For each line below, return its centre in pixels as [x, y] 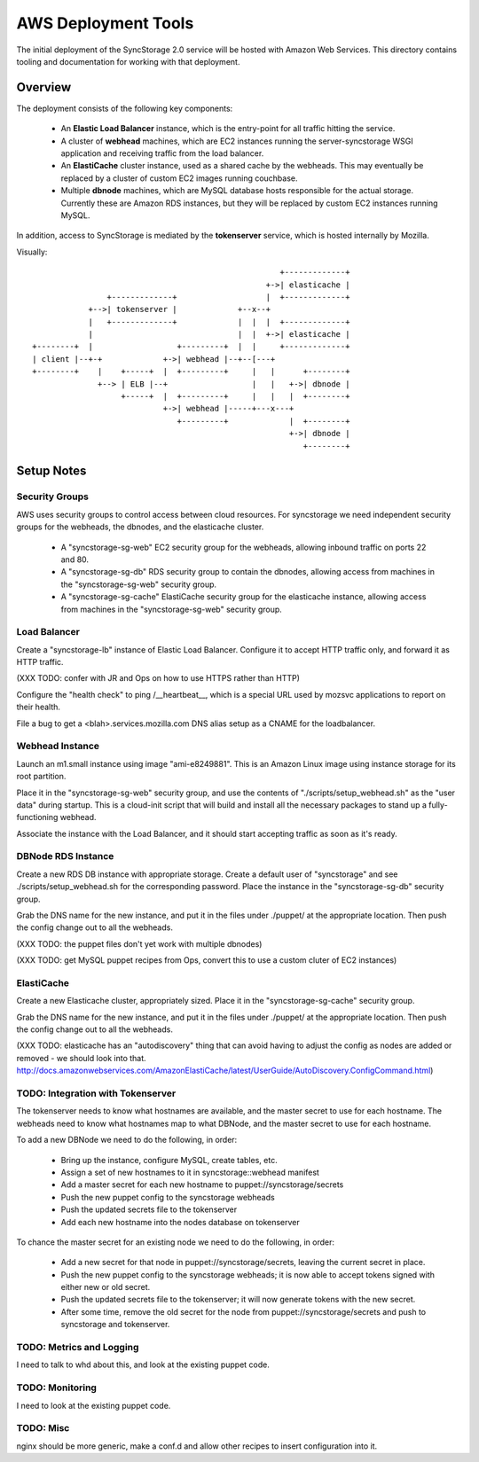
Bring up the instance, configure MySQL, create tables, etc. [169, 1160]
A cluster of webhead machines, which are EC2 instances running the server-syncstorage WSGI [237, 141]
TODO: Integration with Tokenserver [96, 1093]
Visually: [32, 252]
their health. [39, 707]
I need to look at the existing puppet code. [94, 1405]
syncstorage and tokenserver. [115, 1325]
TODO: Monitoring [57, 1388]
